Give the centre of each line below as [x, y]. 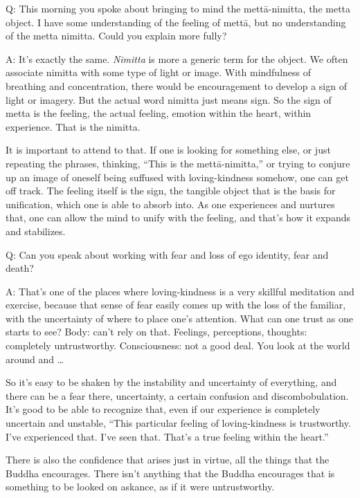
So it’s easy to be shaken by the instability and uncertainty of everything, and [171, 382]
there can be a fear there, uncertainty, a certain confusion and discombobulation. [177, 395]
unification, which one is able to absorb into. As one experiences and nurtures [170, 204]
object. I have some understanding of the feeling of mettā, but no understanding [176, 22]
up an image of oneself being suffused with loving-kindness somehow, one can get [177, 177]
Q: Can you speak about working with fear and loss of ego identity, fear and [167, 254]
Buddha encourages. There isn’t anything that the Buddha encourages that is [170, 473]
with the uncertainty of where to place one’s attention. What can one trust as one [179, 318]
